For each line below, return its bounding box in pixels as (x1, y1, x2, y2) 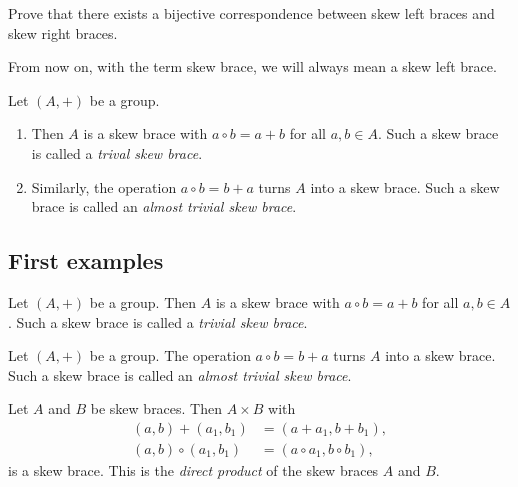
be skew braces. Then (90, 398, 223, 419)
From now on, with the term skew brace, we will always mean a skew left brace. (8, 56, 497, 77)
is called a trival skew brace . (31, 142, 203, 163)
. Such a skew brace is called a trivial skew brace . (8, 311, 308, 332)
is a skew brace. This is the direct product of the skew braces (8, 459, 379, 480)
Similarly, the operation (31, 176, 177, 197)
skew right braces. (8, 22, 118, 43)
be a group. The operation (89, 345, 251, 366)
